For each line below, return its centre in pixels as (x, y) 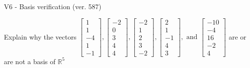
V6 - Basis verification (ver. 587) (53, 6)
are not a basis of (30, 61)
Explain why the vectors (40, 36)
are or (238, 36)
